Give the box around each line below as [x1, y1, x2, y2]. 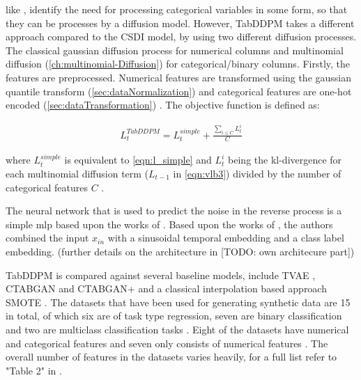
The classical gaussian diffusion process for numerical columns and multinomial [6, 42, 344, 57]
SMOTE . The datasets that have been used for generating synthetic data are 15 [6, 294, 351, 309]
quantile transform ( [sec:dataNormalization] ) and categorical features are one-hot [6, 84, 352, 98]
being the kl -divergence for [228, 152, 342, 167]
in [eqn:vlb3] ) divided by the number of [173, 166, 341, 181]
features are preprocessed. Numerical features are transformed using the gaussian [6, 70, 352, 84]
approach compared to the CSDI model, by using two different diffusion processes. [6, 29, 357, 44]
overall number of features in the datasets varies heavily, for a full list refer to [6, 349, 337, 364]
